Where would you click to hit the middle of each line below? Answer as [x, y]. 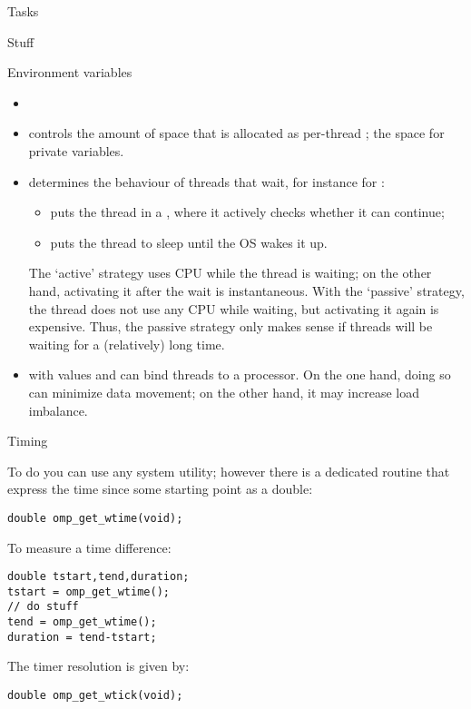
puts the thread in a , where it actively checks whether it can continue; [247, 212]
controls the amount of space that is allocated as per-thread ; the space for [236, 133]
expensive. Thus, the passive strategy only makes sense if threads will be [231, 326]
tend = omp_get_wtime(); [82, 622]
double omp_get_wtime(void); [95, 518]
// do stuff [43, 607]
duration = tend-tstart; [82, 637]
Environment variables [70, 72]
